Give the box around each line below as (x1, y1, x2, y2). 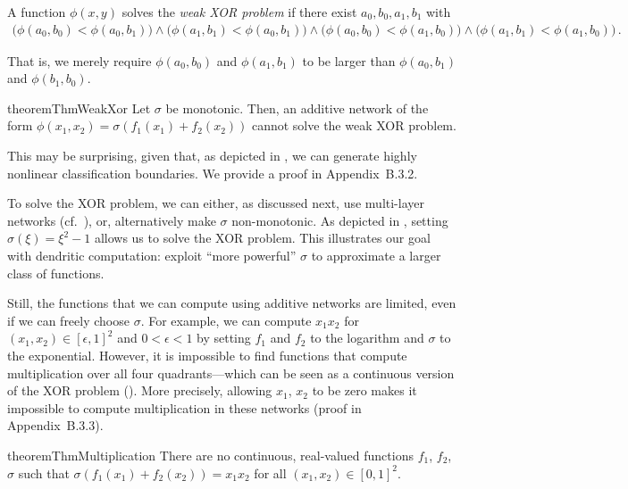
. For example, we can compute (140, 311, 312, 329)
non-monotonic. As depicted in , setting (231, 211, 448, 229)
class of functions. (7, 263, 105, 282)
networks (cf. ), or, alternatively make (7, 211, 216, 229)
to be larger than (302, 51, 396, 70)
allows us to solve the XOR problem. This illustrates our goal (94, 228, 431, 247)
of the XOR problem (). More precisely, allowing (7, 381, 272, 400)
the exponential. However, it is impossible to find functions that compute (7, 345, 407, 364)
